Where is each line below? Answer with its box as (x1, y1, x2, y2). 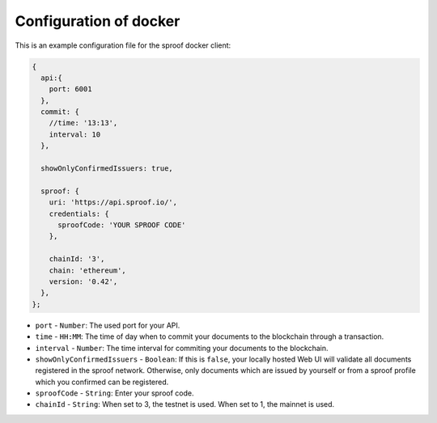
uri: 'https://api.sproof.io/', (49, 198, 178, 207)
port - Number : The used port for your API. (35, 320, 180, 330)
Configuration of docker (15, 12, 180, 30)
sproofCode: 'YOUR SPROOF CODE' (57, 221, 186, 230)
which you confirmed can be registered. (35, 377, 169, 387)
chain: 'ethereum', (49, 265, 127, 275)
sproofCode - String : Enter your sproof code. (35, 388, 194, 398)
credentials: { (49, 209, 109, 218)
